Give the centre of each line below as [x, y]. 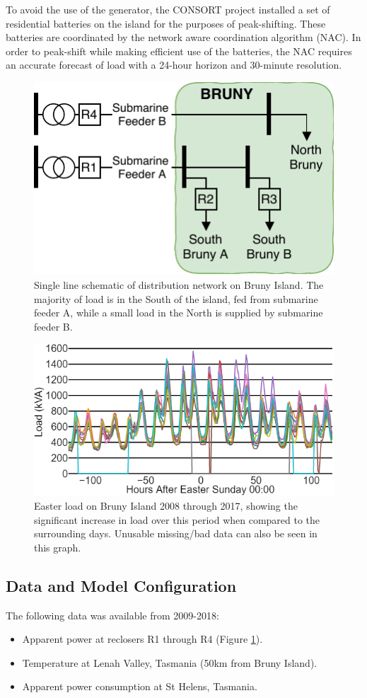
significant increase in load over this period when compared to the [177, 519]
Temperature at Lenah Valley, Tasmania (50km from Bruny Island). [170, 662]
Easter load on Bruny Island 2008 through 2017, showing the [166, 506]
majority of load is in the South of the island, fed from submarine [176, 298]
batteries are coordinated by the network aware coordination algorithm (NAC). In [183, 37]
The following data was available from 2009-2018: [112, 615]
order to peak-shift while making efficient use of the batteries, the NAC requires [179, 51]
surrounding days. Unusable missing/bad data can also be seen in [176, 533]
